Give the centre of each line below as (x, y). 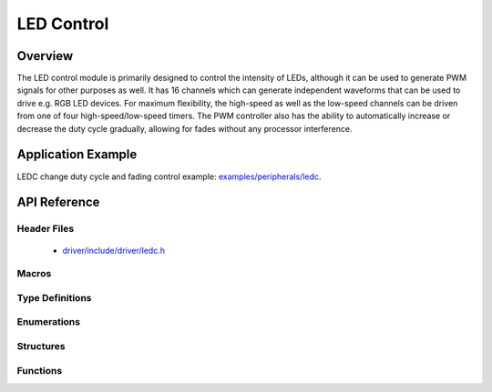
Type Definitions (54, 297)
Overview (45, 56)
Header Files (46, 229)
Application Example (77, 155)
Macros (34, 274)
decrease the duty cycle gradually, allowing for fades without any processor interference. (184, 128)
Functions (40, 370)
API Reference (58, 202)
